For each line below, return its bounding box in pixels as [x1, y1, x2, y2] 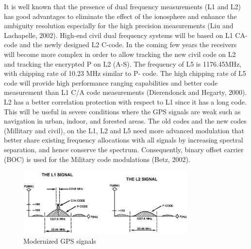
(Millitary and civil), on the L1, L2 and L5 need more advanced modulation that [4, 125, 244, 135]
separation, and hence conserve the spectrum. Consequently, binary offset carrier [4, 144, 244, 154]
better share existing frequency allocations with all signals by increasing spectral [4, 135, 243, 145]
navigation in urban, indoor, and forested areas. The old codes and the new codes [4, 116, 247, 126]
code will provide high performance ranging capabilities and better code [4, 77, 218, 88]
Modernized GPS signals [23, 235, 96, 246]
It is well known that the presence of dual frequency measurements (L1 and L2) [4, 1, 241, 11]
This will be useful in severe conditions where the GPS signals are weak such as [4, 106, 241, 116]
